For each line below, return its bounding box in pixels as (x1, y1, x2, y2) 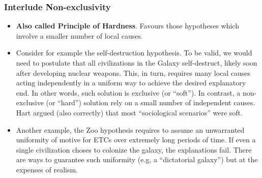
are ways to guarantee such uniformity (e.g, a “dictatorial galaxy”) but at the (16, 154, 258, 165)
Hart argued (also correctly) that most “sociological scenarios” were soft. (16, 107, 243, 117)
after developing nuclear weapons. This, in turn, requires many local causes (16, 67, 251, 78)
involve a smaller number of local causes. (16, 30, 143, 41)
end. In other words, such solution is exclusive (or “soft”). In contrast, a (16, 87, 241, 98)
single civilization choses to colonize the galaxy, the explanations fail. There (16, 144, 252, 155)
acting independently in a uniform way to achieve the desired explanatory (16, 77, 246, 88)
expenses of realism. (16, 164, 78, 174)
